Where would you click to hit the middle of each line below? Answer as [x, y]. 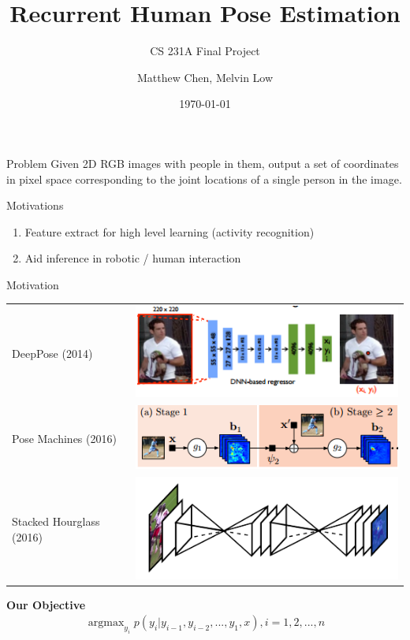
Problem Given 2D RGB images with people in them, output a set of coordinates [203, 163]
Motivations [35, 205]
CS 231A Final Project [205, 51]
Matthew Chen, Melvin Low [205, 77]
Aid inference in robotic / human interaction [133, 258]
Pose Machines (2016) [64, 438]
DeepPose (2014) [52, 353]
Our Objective [46, 604]
